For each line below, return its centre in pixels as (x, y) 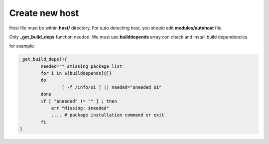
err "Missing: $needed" (80, 108)
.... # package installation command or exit (108, 115)
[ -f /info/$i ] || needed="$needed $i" (112, 87)
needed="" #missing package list (81, 66)
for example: (22, 46)
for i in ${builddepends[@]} (76, 73)
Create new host (44, 13)
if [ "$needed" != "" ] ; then (79, 101)
